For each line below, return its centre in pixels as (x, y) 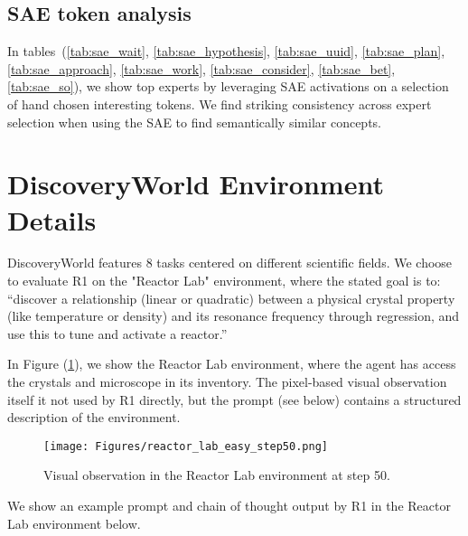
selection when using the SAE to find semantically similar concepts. (194, 122)
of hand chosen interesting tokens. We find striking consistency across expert (220, 103)
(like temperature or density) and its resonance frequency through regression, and (234, 316)
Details (52, 219)
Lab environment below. (74, 523)
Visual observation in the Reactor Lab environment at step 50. (217, 475)
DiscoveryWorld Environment (196, 184)
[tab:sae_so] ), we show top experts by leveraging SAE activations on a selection (228, 86)
